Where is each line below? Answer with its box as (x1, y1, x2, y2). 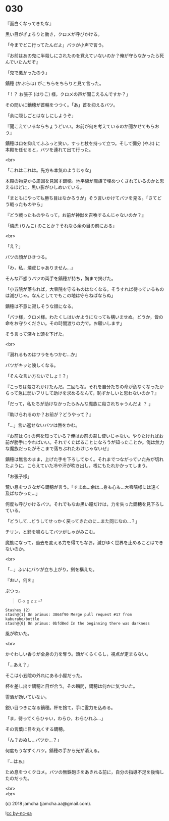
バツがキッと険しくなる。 (5, 362, 59, 368)
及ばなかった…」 (5, 490, 40, 496)
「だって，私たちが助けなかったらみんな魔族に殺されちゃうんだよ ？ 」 (5, 400, 153, 406)
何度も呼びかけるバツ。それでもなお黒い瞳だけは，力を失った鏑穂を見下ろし (5, 501, 164, 507)
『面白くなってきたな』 (5, 20, 54, 26)
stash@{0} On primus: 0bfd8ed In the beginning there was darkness (5, 621, 150, 626)
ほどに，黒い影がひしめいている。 (14, 184, 85, 190)
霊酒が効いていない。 (5, 694, 49, 700)
